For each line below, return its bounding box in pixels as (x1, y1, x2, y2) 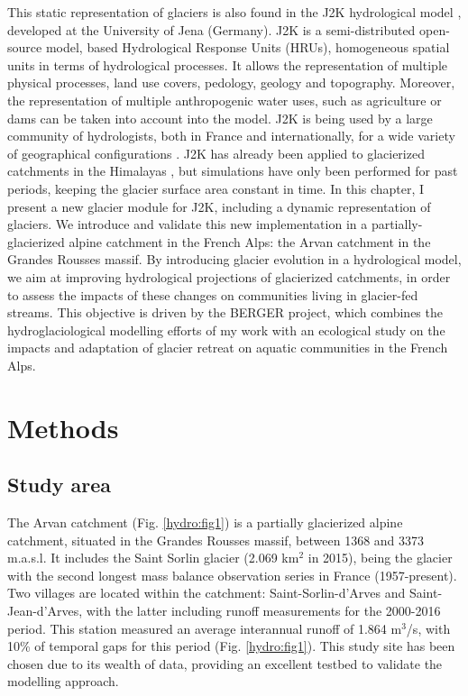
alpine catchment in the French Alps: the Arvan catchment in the (69, 232, 431, 251)
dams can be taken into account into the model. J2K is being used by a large (7, 108, 433, 127)
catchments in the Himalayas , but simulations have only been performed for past (7, 161, 458, 180)
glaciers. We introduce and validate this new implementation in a (7, 215, 368, 234)
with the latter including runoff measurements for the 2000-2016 (86, 601, 441, 620)
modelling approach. (7, 672, 119, 691)
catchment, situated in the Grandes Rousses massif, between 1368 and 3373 (7, 530, 425, 549)
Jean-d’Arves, (7, 601, 83, 620)
